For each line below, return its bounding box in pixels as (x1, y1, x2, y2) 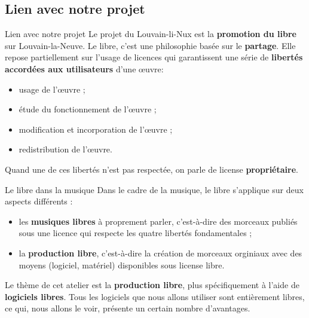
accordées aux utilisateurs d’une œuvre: (5, 62, 164, 75)
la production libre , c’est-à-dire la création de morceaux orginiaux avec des (19, 246, 302, 259)
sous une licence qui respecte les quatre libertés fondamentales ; (19, 227, 252, 239)
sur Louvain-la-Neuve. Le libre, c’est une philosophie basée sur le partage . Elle (5, 39, 296, 51)
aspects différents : (5, 195, 73, 207)
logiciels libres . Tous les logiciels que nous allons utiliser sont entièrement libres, (5, 290, 305, 302)
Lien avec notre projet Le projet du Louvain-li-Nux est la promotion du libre (5, 27, 296, 40)
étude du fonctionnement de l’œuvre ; (19, 103, 157, 115)
